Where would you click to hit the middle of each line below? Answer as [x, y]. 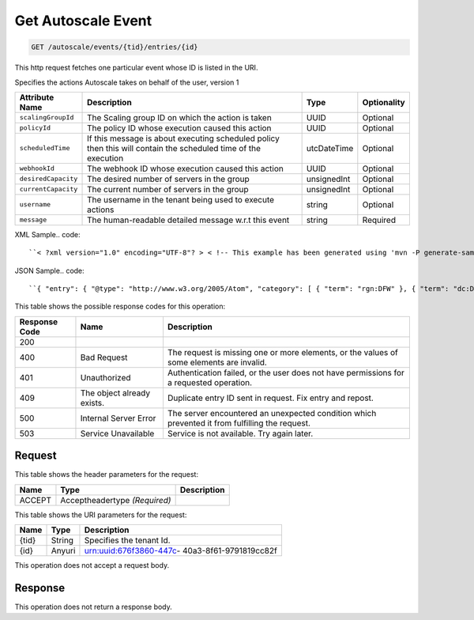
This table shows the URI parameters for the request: [101, 515]
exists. [92, 403]
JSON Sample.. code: [49, 270]
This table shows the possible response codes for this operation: [120, 306]
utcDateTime [330, 148]
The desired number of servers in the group [169, 179]
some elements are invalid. [217, 362]
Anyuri [63, 551]
